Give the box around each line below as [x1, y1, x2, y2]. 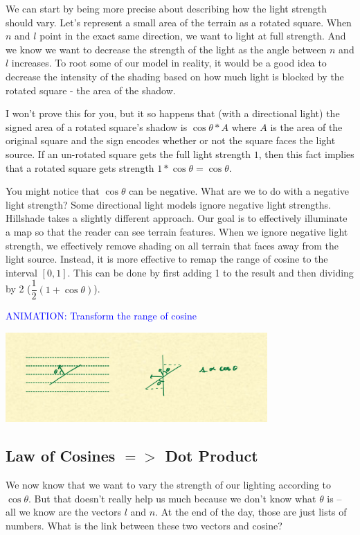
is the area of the [270, 119, 343, 134]
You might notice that [6, 184, 100, 198]
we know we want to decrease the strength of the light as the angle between [6, 42, 327, 56]
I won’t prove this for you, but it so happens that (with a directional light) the [6, 106, 340, 121]
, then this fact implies [258, 146, 354, 161]
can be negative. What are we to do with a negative [129, 184, 349, 198]
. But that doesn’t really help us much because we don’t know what [28, 491, 316, 505]
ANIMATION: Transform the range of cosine [6, 308, 197, 323]
